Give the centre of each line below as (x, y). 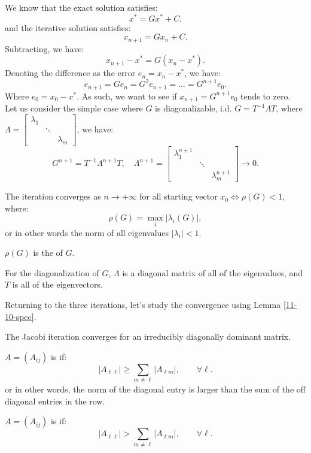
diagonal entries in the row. (55, 401)
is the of (48, 253)
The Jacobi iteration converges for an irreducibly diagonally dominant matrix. (148, 336)
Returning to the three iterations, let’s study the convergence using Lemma (143, 304)
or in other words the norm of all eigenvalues (87, 232)
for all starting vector (179, 196)
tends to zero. (266, 96)
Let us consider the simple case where (74, 108)
